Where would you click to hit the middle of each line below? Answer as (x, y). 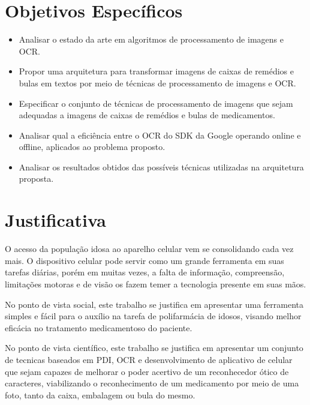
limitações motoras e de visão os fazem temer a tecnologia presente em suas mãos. (156, 283)
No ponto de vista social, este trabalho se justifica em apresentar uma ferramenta (154, 304)
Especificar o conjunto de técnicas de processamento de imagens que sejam (156, 103)
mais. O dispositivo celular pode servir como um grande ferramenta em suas (145, 260)
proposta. (36, 178)
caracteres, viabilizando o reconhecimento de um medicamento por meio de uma (152, 383)
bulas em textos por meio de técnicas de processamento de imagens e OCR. (157, 82)
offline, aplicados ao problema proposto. (92, 147)
